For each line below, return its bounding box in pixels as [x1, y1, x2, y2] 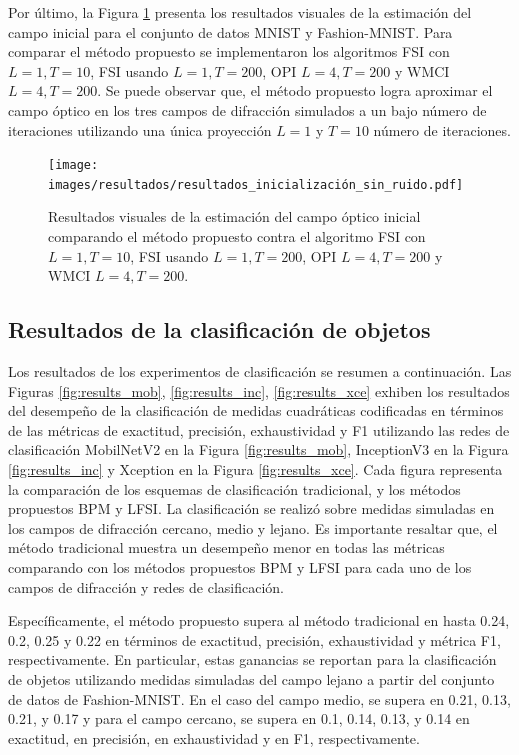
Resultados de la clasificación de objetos [8, 314, 431, 345]
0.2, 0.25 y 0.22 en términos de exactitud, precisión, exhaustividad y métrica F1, [8, 629, 501, 650]
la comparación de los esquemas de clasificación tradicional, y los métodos [8, 478, 461, 499]
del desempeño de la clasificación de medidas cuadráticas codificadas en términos [8, 400, 504, 421]
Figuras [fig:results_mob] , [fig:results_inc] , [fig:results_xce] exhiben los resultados [8, 380, 510, 401]
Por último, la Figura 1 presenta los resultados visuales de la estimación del [8, 2, 472, 22]
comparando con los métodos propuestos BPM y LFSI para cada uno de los [8, 556, 472, 577]
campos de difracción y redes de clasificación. [8, 576, 285, 597]
